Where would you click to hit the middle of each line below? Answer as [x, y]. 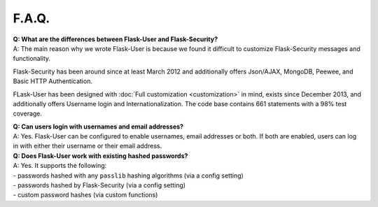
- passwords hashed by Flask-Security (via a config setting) [99, 185]
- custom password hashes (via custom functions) [85, 195]
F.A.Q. [31, 18]
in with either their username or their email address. [87, 146]
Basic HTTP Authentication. [52, 81]
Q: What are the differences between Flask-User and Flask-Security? [115, 39]
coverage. [27, 114]
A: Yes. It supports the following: [60, 166]
